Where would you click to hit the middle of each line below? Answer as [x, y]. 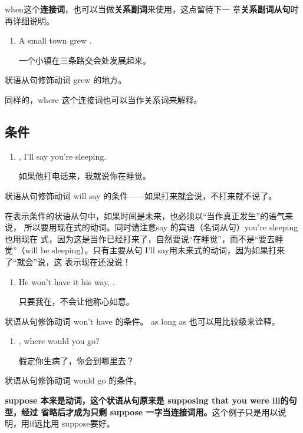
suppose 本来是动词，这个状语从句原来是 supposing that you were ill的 [147, 400]
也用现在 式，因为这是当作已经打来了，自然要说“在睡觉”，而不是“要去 [140, 238]
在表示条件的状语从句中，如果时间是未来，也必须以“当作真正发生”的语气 [145, 215]
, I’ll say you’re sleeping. [62, 156]
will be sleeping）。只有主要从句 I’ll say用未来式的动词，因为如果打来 [155, 250]
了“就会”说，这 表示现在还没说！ [68, 261]
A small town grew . [55, 40]
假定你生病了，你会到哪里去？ [76, 360]
